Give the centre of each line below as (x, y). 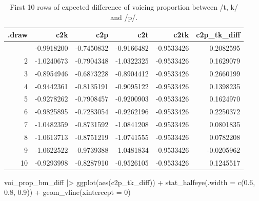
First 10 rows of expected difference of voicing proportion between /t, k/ (124, 7)
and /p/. (124, 17)
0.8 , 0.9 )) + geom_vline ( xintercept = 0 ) (67, 192)
